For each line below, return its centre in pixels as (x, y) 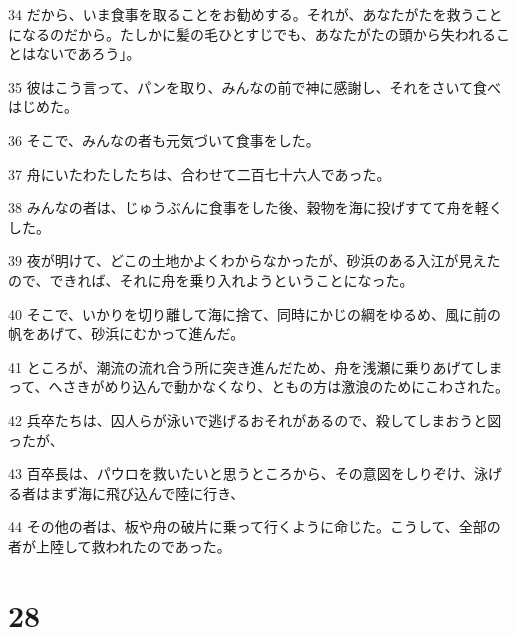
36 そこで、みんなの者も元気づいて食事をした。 (164, 139)
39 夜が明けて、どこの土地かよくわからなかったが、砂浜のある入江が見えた (254, 260)
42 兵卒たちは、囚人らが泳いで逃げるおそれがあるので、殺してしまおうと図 (255, 419)
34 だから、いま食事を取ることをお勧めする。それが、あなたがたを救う (241, 14)
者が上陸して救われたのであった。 (119, 545)
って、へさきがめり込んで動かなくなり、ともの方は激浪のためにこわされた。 (259, 386)
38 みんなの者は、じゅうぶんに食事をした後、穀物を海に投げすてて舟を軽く (255, 207)
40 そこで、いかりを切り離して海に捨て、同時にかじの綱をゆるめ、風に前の (254, 313)
